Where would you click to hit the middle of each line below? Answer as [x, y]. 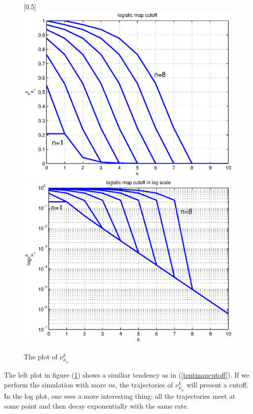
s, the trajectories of [143, 384]
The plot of [41, 356]
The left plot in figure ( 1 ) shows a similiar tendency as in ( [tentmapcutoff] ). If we [127, 375]
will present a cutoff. [217, 384]
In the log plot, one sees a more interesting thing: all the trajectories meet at [120, 396]
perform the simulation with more [55, 384]
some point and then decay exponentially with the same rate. [96, 405]
